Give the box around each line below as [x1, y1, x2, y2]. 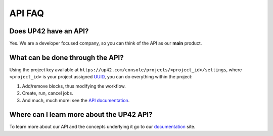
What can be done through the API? [9, 53, 124, 62]
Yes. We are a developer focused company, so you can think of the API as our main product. [9, 40, 202, 47]
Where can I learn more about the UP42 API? [9, 110, 153, 119]
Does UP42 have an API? [9, 27, 89, 35]
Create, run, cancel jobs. [22, 90, 73, 96]
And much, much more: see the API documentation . [22, 97, 130, 103]
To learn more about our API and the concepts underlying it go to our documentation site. [9, 124, 196, 130]
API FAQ [9, 8, 44, 19]
